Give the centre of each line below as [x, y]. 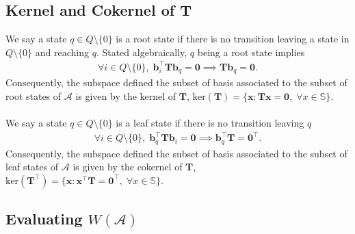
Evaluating [44, 219]
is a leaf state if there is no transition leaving [210, 123]
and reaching [62, 52]
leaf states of [32, 167]
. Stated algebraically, [142, 52]
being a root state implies [251, 52]
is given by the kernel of [126, 95]
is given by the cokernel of [128, 167]
